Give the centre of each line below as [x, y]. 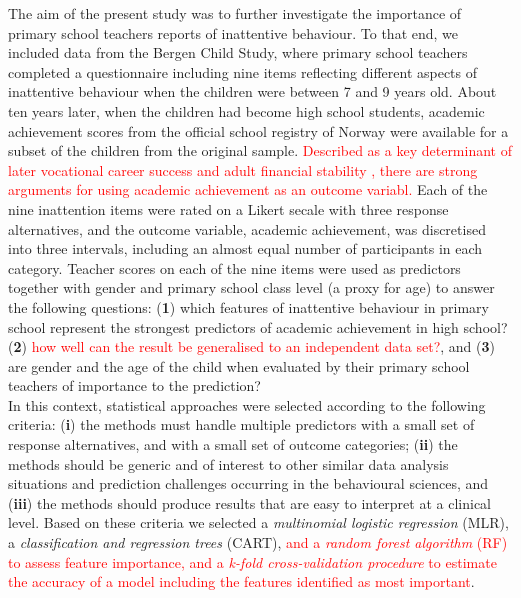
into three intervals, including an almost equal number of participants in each [245, 248]
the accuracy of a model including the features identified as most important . [241, 581]
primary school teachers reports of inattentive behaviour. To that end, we [233, 32]
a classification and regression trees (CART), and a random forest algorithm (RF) [258, 542]
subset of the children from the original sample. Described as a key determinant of [260, 150]
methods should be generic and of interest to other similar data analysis [228, 463]
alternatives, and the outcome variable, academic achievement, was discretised [247, 228]
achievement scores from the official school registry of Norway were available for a [258, 130]
